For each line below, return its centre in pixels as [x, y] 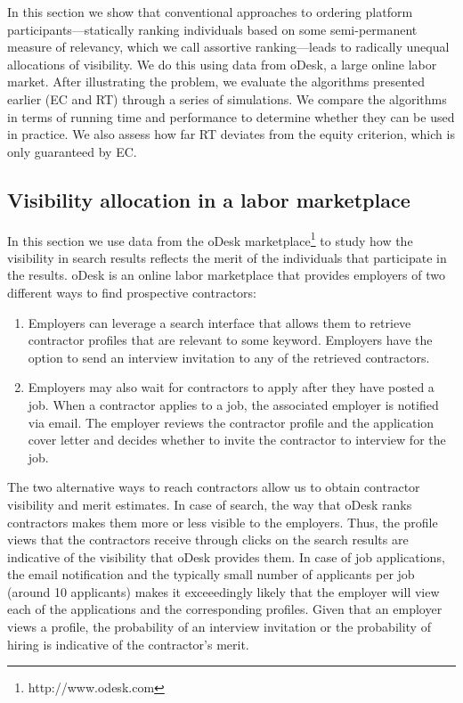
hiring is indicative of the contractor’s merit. [128, 644]
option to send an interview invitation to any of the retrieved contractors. [229, 357]
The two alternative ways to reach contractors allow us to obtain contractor [214, 487]
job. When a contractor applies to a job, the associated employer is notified [233, 404]
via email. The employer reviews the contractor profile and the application [231, 422]
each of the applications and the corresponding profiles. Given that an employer [225, 609]
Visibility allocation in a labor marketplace [209, 199]
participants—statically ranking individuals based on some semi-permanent [212, 29]
